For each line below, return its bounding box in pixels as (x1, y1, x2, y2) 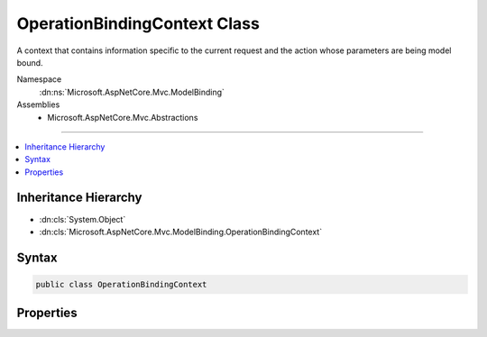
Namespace (16, 74, 62, 85)
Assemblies (16, 99, 60, 110)
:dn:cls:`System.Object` (39, 214, 126, 224)
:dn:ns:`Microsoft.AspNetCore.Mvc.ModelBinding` (39, 87, 225, 97)
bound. (16, 57, 44, 68)
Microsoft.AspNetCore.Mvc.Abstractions (47, 112, 198, 123)
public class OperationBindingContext (35, 279, 207, 289)
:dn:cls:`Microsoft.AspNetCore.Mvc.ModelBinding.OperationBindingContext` (39, 226, 323, 237)
